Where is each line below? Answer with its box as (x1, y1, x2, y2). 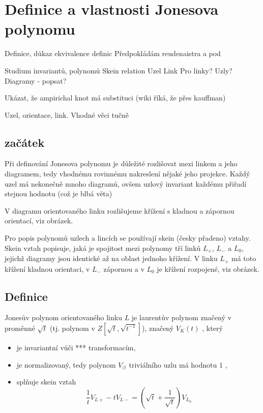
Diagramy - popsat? (5, 75, 67, 86)
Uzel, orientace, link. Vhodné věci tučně (5, 109, 129, 120)
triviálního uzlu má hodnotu (129, 359, 217, 370)
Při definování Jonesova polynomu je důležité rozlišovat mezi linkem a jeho (5, 158, 238, 169)
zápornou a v (103, 263, 144, 274)
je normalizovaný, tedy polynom (16, 359, 116, 370)
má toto (231, 253, 256, 264)
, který (202, 322, 223, 333)
